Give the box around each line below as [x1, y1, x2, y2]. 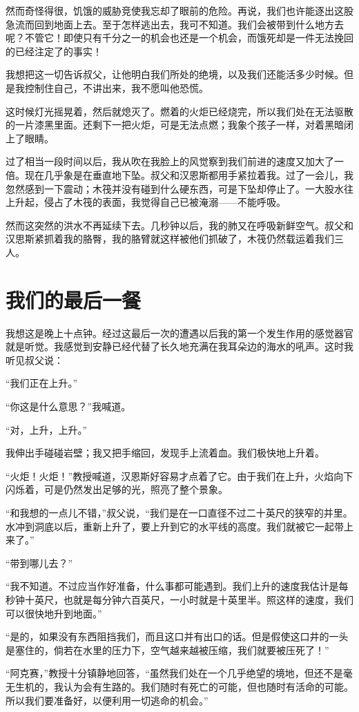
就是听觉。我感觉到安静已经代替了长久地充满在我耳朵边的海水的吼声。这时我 [6, 339, 353, 354]
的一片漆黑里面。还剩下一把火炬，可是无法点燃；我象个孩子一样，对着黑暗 [6, 117, 344, 132]
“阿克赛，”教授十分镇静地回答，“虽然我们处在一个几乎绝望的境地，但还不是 [6, 666, 343, 680]
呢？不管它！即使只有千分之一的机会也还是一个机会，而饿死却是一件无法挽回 [6, 30, 353, 45]
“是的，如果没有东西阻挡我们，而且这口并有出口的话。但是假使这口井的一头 [6, 629, 349, 644]
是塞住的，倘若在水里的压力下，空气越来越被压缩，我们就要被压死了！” [6, 642, 329, 657]
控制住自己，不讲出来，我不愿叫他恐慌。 [24, 80, 208, 95]
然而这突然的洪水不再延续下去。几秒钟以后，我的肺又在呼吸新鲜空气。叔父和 [6, 218, 353, 232]
